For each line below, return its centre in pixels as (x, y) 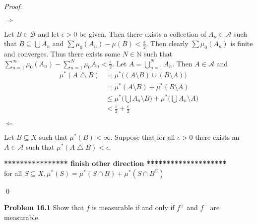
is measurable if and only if (133, 207)
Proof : (13, 6)
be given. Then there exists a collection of (143, 33)
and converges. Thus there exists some (62, 53)
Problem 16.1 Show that (44, 207)
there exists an (217, 137)
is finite (242, 43)
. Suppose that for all (143, 137)
